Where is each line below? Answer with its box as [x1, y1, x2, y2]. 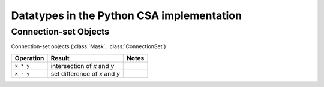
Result [50, 54, 70, 62]
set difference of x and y [50, 69, 120, 77]
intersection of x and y [50, 61, 115, 70]
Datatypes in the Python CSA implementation [11, 9, 242, 22]
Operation [14, 54, 44, 62]
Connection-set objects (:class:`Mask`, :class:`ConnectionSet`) [11, 43, 166, 50]
